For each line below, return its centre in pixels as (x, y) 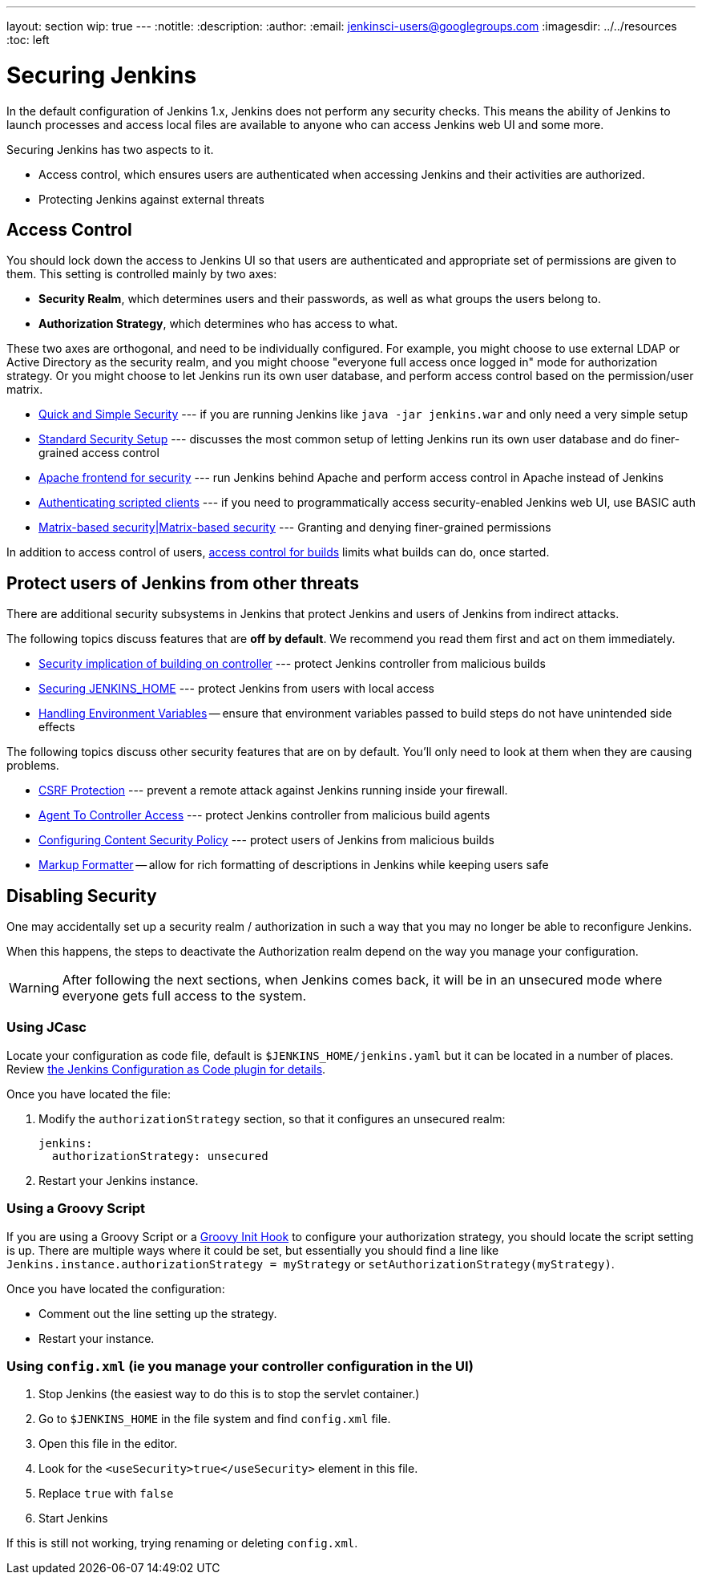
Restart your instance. (97, 1338)
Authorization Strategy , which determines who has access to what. (218, 324)
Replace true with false (106, 1494)
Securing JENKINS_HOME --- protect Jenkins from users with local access (236, 689)
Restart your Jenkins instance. (119, 1180)
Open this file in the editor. (108, 1444)
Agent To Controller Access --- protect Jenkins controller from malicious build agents (264, 815)
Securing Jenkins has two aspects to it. (110, 149)
